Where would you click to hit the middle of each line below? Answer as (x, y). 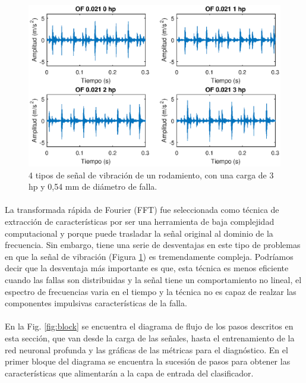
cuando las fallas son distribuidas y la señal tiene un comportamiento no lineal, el (153, 279)
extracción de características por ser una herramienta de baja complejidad (140, 221)
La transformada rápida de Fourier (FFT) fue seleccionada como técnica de (142, 210)
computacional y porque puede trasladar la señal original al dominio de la (139, 233)
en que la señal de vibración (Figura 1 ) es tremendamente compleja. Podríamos (149, 256)
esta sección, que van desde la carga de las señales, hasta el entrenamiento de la (150, 338)
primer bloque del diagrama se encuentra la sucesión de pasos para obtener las (148, 361)
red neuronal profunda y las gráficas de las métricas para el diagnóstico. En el (146, 349)
